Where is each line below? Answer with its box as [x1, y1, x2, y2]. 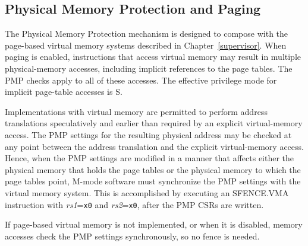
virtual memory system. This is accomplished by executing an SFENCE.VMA [5, 186, 289, 199]
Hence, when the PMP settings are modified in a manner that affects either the [5, 152, 294, 164]
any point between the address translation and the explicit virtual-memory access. [5, 140, 304, 152]
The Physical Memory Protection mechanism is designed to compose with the [5, 27, 288, 40]
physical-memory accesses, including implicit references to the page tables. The [5, 62, 293, 74]
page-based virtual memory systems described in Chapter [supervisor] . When [5, 39, 287, 51]
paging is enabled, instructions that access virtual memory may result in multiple [5, 50, 301, 63]
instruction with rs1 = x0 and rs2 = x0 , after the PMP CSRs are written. [5, 198, 264, 210]
